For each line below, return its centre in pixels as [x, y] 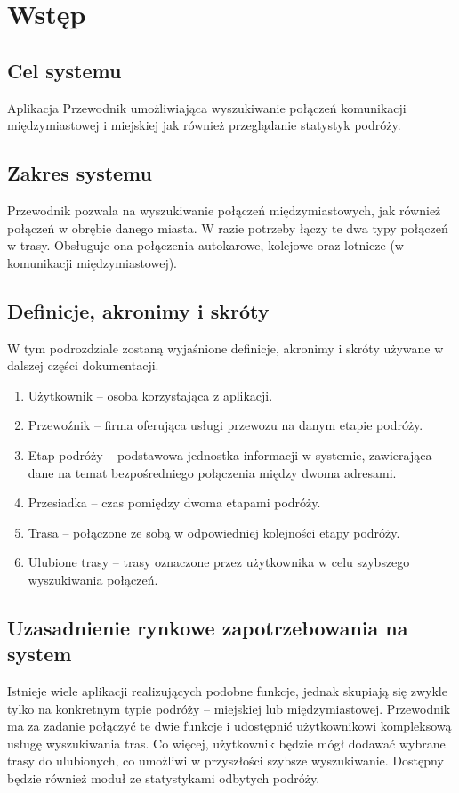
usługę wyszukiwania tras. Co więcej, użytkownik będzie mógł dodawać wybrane [226, 743]
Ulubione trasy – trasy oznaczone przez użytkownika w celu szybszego [219, 562]
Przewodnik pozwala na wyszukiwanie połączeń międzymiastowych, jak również [224, 210]
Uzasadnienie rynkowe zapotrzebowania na [208, 627]
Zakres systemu [80, 173]
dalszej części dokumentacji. [83, 365]
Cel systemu [64, 70]
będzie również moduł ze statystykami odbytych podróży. [164, 778]
